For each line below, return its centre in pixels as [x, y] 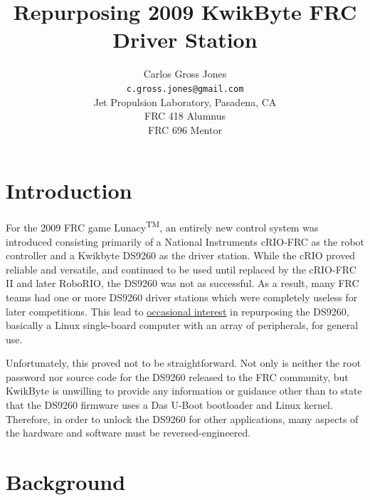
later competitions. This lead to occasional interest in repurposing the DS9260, [178, 311]
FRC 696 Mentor [185, 129]
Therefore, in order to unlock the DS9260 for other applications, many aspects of [182, 418]
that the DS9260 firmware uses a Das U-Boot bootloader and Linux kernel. [169, 405]
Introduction [69, 191]
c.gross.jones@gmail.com [185, 89]
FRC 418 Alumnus [185, 116]
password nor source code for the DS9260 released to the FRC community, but [177, 376]
